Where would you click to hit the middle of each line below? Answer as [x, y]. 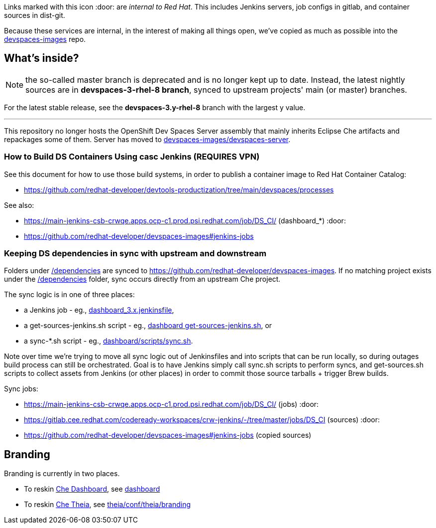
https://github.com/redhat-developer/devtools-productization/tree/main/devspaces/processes [179, 189]
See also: [19, 205]
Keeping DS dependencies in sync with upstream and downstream [135, 253]
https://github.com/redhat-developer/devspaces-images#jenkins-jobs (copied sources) [168, 435]
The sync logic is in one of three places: [69, 295]
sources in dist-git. [35, 15]
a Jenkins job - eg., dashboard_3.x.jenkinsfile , [99, 310]
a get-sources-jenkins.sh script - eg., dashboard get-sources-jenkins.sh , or [148, 326]
